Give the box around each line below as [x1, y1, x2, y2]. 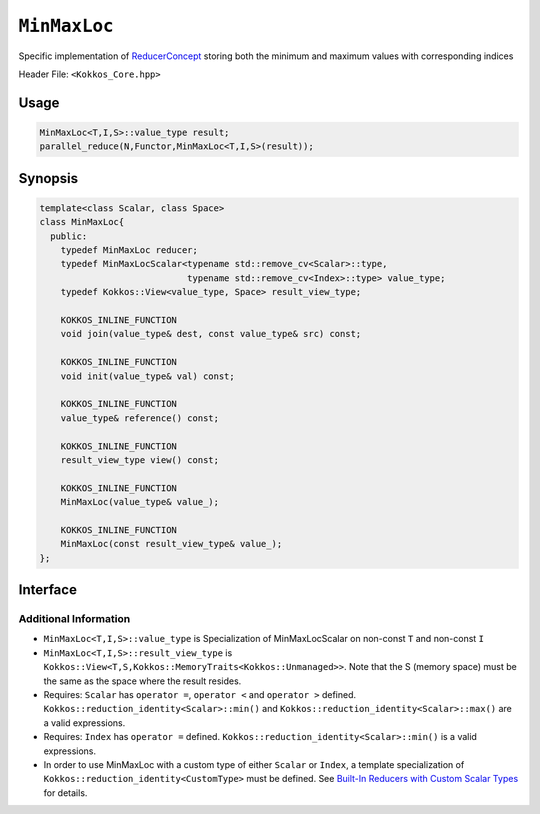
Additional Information [18, 612, 131, 626]
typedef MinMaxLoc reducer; [60, 245, 199, 256]
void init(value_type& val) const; [60, 370, 235, 382]
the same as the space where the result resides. [43, 675, 242, 687]
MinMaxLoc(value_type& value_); [60, 496, 220, 508]
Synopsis [18, 170, 79, 187]
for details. [43, 786, 88, 799]
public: [50, 230, 88, 242]
